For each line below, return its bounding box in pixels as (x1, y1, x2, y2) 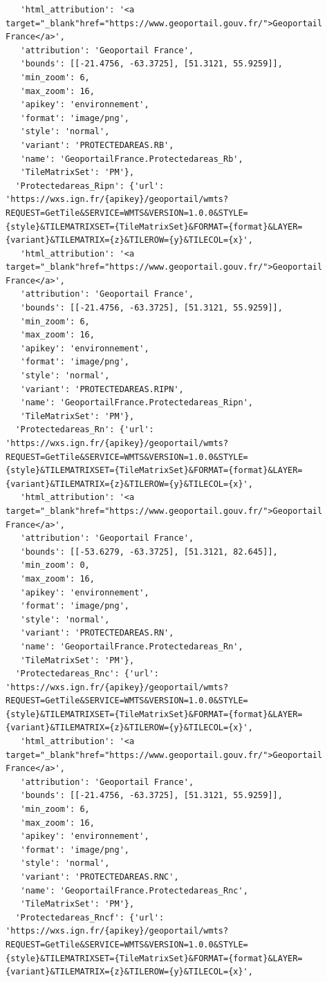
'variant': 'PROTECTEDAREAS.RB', (20, 140, 174, 150)
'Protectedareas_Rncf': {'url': (15, 912, 165, 923)
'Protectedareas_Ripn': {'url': (15, 180, 165, 191)
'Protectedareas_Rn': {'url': (15, 425, 154, 435)
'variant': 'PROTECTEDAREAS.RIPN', (20, 384, 184, 394)
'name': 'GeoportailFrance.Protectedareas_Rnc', (20, 885, 248, 896)
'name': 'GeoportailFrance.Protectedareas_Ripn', (20, 398, 253, 408)
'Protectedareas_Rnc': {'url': (15, 669, 159, 679)
